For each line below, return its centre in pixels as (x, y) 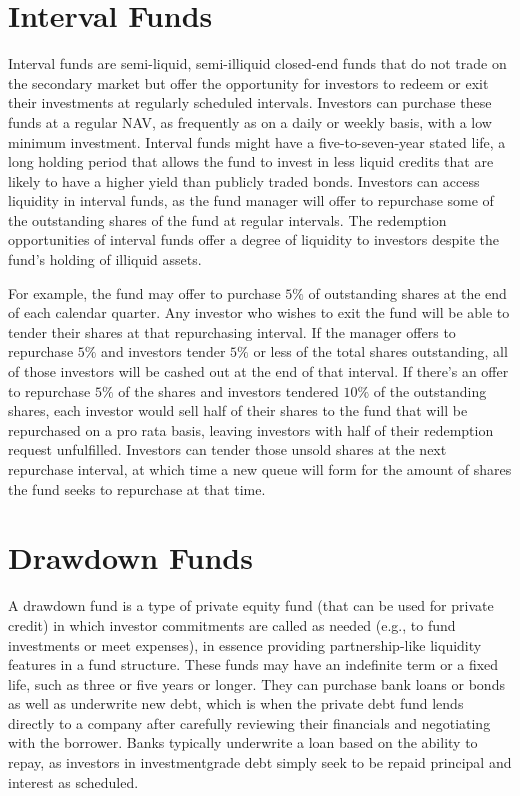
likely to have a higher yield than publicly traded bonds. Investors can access (244, 180)
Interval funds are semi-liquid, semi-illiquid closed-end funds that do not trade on (257, 63)
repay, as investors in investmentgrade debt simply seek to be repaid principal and (260, 762)
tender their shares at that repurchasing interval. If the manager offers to (232, 331)
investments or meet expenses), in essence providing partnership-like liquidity (245, 644)
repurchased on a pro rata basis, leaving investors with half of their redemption (251, 429)
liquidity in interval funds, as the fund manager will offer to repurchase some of (251, 200)
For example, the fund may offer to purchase (144, 292)
